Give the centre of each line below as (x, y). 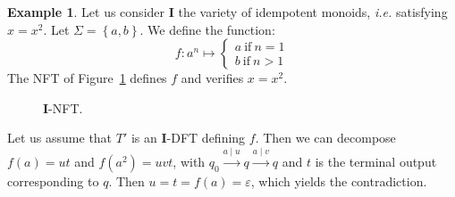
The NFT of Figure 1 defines (87, 78)
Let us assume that (60, 138)
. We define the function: (207, 29)
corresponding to (53, 181)
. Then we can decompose (325, 138)
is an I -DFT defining (188, 138)
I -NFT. (63, 107)
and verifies (212, 78)
